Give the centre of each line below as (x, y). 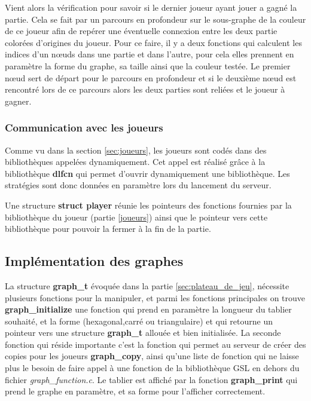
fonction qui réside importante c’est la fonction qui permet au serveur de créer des (155, 344)
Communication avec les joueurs (84, 128)
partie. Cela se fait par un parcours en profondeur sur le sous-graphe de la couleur (155, 19)
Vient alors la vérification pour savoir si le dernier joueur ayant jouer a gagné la (151, 7)
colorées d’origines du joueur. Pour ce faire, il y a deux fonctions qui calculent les (153, 42)
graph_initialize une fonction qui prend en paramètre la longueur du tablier (148, 309)
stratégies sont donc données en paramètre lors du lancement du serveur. (138, 185)
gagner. (18, 101)
